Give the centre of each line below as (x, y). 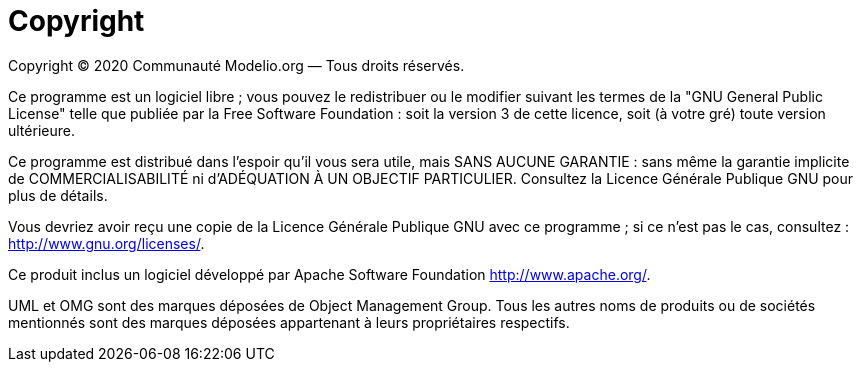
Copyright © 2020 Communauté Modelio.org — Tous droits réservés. (236, 65)
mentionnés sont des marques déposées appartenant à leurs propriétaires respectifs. (289, 322)
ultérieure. (41, 130)
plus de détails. (58, 195)
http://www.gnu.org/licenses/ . (106, 243)
